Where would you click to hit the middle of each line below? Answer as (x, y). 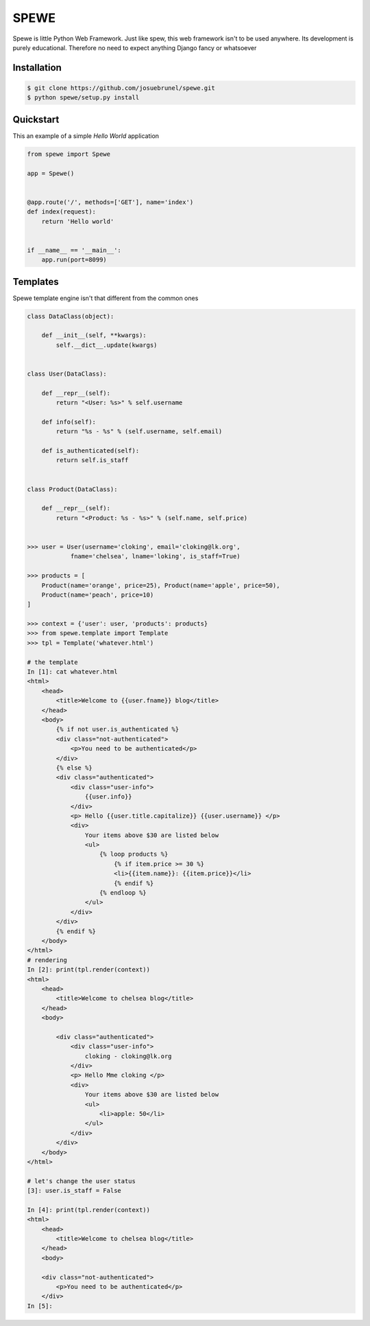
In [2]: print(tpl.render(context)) (89, 970)
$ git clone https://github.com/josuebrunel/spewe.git (121, 88)
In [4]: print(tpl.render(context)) (89, 1210)
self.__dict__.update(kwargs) (107, 345)
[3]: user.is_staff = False (74, 1191)
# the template (52, 662)
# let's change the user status (82, 1181)
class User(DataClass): (67, 374)
